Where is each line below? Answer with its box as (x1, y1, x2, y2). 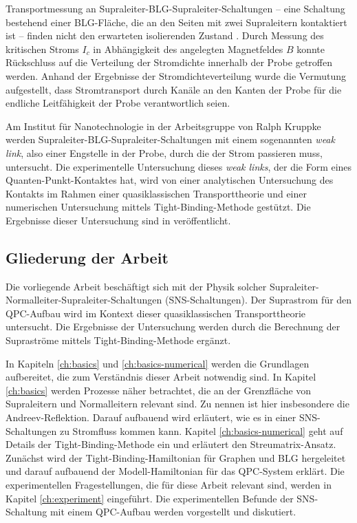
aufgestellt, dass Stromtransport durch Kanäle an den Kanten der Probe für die (6, 82, 342, 96)
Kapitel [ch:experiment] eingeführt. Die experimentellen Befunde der (6, 491, 294, 505)
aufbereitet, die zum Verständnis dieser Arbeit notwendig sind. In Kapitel (6, 370, 316, 384)
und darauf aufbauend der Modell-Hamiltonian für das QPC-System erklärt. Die (6, 464, 345, 478)
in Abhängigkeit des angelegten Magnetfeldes (93, 41, 283, 56)
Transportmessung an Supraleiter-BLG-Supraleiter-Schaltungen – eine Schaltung (6, 1, 345, 15)
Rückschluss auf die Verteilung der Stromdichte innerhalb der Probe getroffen (6, 55, 332, 70)
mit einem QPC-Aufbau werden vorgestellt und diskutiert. (50, 504, 296, 519)
